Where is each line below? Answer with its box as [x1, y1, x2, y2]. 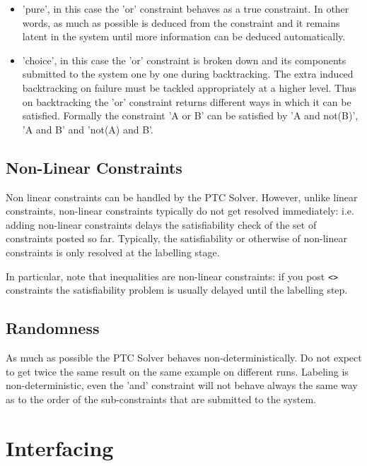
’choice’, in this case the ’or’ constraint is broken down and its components [22, 52, 346, 67]
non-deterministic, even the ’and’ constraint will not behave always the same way [6, 378, 358, 393]
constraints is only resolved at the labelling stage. [6, 244, 220, 259]
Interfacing [6, 433, 114, 462]
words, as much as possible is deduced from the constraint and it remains [22, 15, 340, 30]
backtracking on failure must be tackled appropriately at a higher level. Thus [22, 80, 356, 95]
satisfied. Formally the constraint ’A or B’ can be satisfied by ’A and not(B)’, [22, 108, 359, 123]
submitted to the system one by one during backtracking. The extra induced [22, 66, 354, 81]
